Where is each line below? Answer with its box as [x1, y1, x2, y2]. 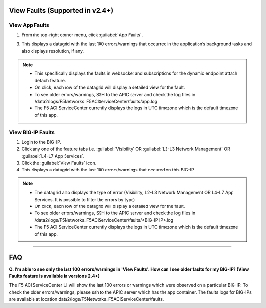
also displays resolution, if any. [21, 48, 84, 54]
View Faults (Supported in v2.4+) [9, 6, 114, 15]
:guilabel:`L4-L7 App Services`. [21, 153, 85, 159]
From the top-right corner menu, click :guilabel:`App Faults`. [21, 32, 143, 38]
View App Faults [9, 22, 49, 29]
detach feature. [34, 77, 66, 83]
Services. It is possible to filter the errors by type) [34, 196, 135, 202]
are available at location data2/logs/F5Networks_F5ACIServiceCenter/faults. [9, 296, 164, 302]
